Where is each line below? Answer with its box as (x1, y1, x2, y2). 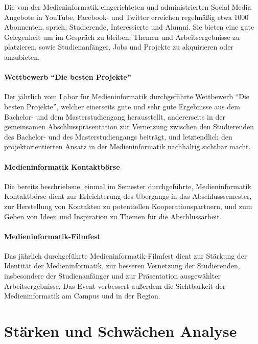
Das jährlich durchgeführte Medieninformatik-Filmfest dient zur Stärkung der (4, 250, 247, 261)
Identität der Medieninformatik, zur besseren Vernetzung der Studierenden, (4, 260, 240, 271)
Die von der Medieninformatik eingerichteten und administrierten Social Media (4, 2, 251, 12)
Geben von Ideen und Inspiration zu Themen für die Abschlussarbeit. (4, 211, 222, 221)
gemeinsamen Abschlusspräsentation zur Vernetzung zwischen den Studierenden (4, 121, 254, 132)
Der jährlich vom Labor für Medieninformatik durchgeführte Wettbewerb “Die (4, 91, 250, 102)
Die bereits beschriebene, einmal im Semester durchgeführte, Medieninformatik (4, 180, 251, 191)
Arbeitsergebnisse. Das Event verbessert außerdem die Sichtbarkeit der (4, 280, 226, 291)
